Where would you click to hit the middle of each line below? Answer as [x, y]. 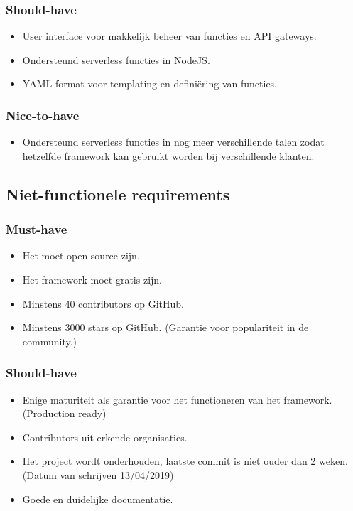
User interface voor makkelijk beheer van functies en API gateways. [169, 36]
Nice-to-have [43, 115]
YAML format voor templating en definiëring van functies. [150, 84]
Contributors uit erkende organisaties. [105, 437]
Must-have [37, 229]
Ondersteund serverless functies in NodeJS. [116, 59]
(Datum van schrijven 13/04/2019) [98, 474]
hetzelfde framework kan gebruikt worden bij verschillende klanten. [168, 155]
